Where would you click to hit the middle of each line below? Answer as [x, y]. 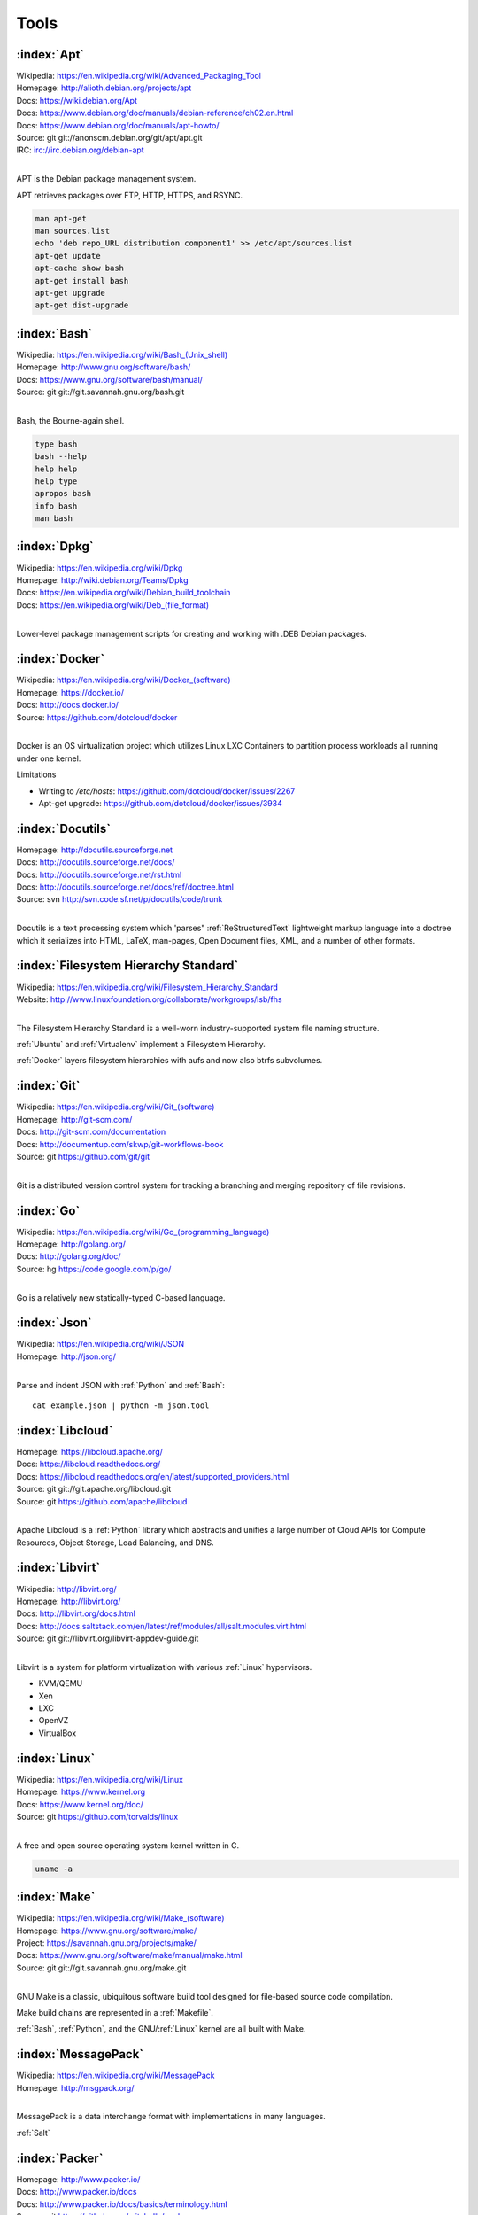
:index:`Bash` [54, 334]
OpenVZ [54, 1721]
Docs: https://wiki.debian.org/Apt [77, 100]
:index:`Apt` [50, 54]
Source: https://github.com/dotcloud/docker [97, 717]
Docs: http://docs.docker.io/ [68, 705]
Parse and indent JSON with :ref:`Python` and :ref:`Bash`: [121, 1385]
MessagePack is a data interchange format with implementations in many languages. [171, 2117]
